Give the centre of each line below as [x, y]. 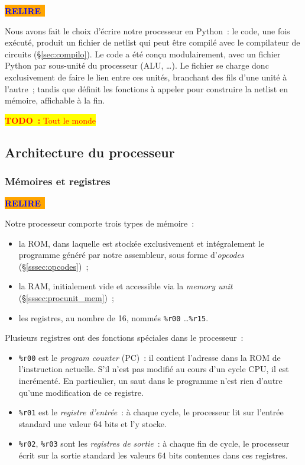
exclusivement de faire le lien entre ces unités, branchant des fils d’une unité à [146, 77]
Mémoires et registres [58, 181]
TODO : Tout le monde [50, 120]
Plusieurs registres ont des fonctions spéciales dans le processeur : [124, 338]
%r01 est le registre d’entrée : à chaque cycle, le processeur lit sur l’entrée [151, 412]
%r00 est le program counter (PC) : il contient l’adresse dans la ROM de [150, 357]
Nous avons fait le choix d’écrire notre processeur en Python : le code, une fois [147, 30]
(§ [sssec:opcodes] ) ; [53, 266]
